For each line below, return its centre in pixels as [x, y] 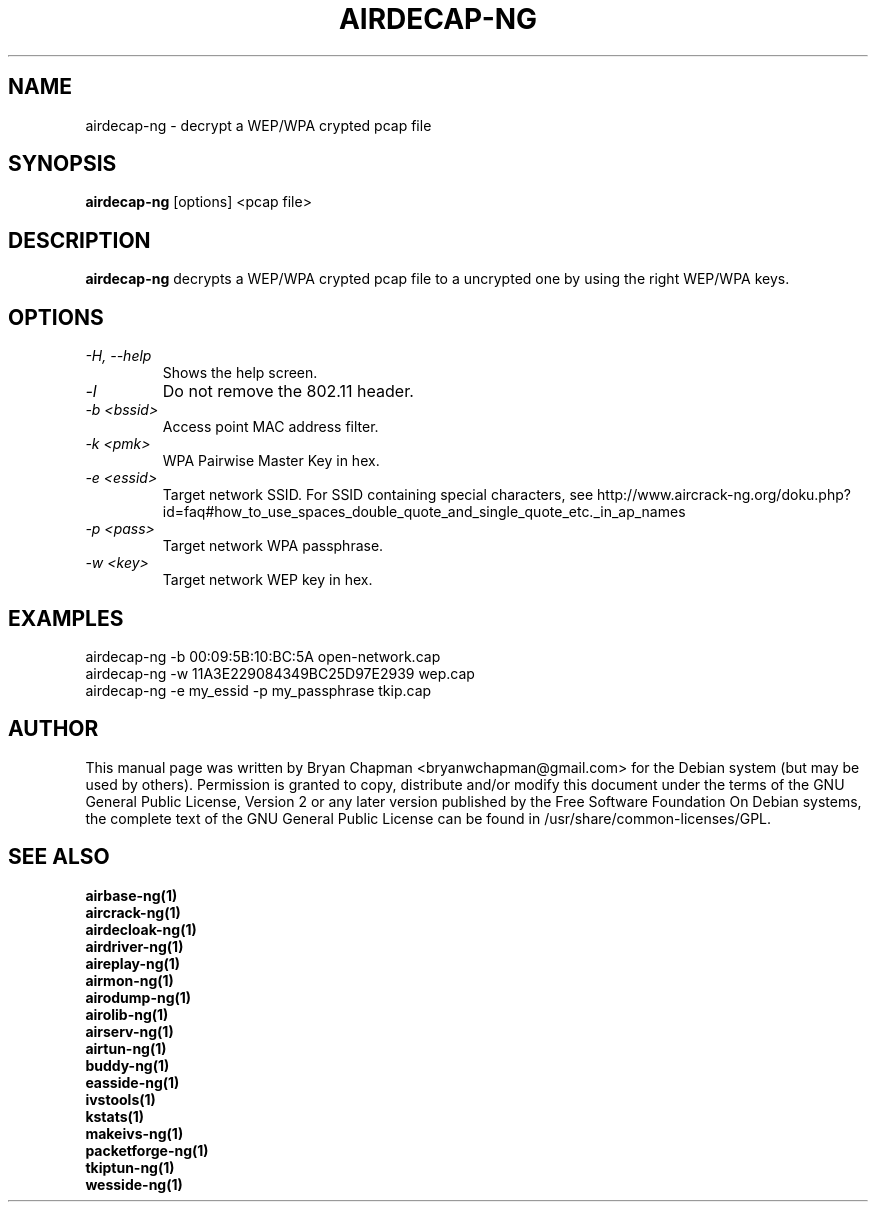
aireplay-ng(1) [133, 963]
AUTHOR [53, 729]
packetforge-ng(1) [147, 1150]
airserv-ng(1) [129, 1031]
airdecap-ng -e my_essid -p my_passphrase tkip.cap [258, 690]
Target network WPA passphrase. [273, 546]
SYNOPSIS [62, 164]
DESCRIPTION [79, 240]
